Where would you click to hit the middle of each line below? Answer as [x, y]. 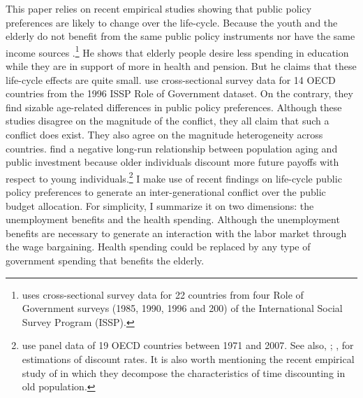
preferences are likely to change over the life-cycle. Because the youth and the [172, 22]
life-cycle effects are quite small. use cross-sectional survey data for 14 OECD [171, 79]
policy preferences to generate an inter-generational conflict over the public [166, 192]
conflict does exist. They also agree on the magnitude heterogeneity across [164, 134]
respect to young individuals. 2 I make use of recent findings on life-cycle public [174, 177]
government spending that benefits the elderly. [105, 260]
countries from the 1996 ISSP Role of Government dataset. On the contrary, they [179, 93]
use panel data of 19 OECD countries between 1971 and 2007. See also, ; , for [188, 345]
